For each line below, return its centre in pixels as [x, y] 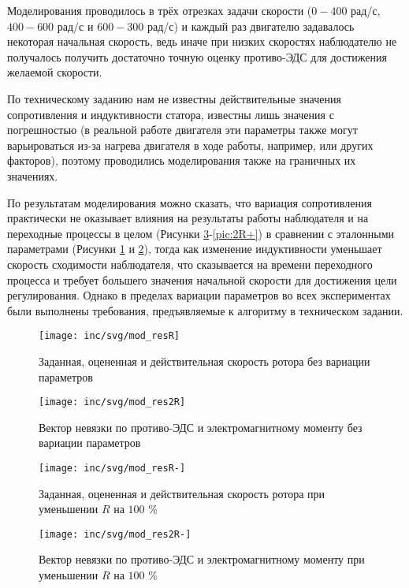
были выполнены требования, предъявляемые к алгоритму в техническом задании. [205, 310]
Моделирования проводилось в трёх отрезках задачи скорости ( [160, 10]
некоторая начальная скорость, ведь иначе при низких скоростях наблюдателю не [202, 41]
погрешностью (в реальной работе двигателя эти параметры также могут [182, 130]
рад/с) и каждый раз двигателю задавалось [251, 26]
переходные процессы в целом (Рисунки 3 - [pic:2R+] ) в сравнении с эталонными [201, 233]
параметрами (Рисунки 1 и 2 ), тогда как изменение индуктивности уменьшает [195, 249]
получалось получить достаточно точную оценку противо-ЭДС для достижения [197, 56]
